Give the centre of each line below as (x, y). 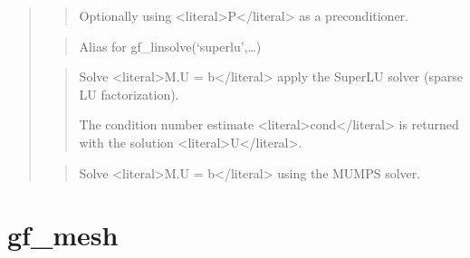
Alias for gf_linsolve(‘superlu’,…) (170, 46)
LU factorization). (129, 94)
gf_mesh (63, 235)
